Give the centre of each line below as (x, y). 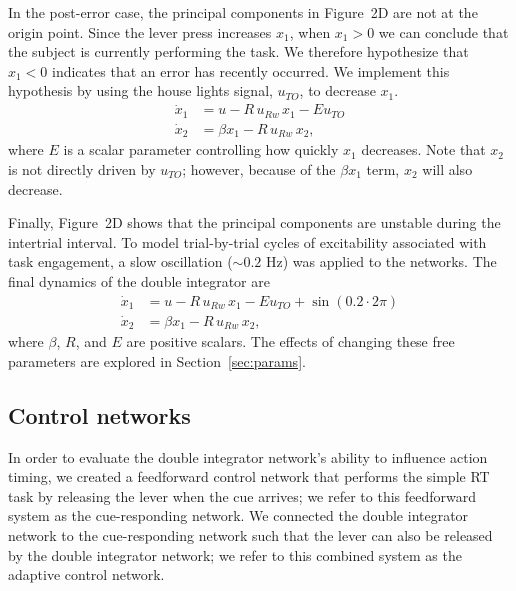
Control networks (99, 414)
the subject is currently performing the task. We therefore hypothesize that (238, 51)
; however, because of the (259, 168)
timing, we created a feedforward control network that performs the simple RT (249, 476)
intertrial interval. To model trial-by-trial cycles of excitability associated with (247, 241)
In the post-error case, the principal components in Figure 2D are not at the (243, 12)
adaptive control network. (86, 574)
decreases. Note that (423, 149)
